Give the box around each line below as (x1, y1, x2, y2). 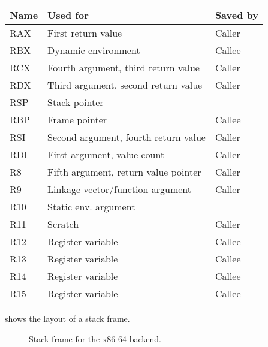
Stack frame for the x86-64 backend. (29, 332, 161, 345)
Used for (47, 8, 89, 22)
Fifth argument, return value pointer (47, 165, 201, 179)
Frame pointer (47, 113, 107, 126)
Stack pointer (47, 95, 104, 109)
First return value (47, 26, 122, 40)
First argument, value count (47, 147, 165, 161)
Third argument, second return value (47, 78, 203, 92)
